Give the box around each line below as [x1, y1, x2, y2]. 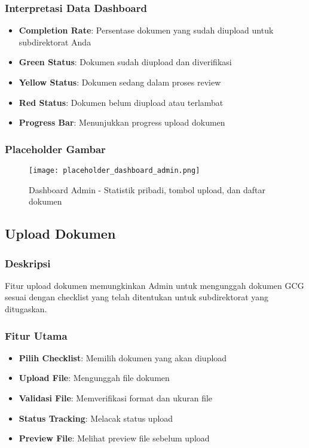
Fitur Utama [5, 328, 68, 343]
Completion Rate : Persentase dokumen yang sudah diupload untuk [19, 24, 274, 36]
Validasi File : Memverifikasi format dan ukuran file [19, 392, 213, 404]
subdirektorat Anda [19, 35, 91, 48]
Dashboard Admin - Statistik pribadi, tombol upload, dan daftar [29, 183, 266, 196]
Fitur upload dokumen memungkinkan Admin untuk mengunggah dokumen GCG [5, 279, 304, 291]
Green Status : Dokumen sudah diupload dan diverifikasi [19, 56, 232, 68]
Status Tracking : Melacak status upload [19, 412, 173, 424]
